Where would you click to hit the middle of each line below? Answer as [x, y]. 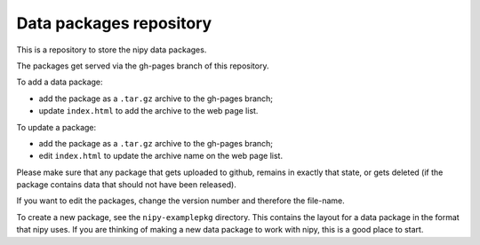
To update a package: [56, 127]
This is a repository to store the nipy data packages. [112, 50]
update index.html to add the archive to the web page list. [148, 111]
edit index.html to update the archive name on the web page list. [161, 156]
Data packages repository [114, 23]
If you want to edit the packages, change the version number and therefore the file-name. [181, 201]
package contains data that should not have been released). [127, 185]
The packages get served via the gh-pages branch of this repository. [143, 66]
